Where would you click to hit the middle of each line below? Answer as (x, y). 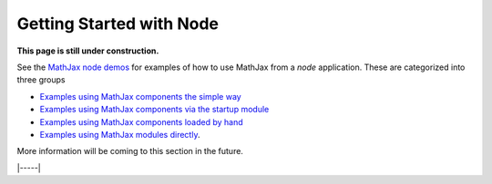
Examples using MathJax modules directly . (120, 134)
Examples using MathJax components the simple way (140, 96)
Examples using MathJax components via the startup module (154, 110)
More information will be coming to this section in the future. (130, 151)
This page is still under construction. (88, 51)
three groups (41, 80)
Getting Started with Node (118, 24)
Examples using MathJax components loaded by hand (141, 121)
